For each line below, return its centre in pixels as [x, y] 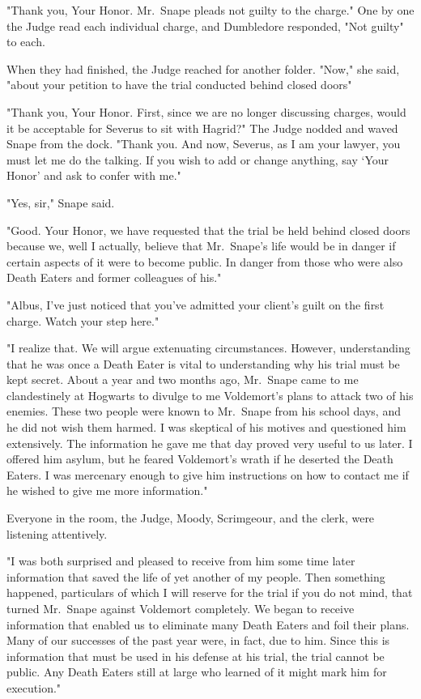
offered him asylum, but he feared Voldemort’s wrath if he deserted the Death [200, 459]
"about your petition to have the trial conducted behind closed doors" [179, 85]
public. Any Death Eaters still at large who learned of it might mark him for [197, 672]
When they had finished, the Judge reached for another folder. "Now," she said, [203, 68]
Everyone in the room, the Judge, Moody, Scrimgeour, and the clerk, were [191, 518]
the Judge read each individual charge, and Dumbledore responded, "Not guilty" [205, 26]
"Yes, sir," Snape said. [61, 202]
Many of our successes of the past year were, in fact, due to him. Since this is [198, 640]
